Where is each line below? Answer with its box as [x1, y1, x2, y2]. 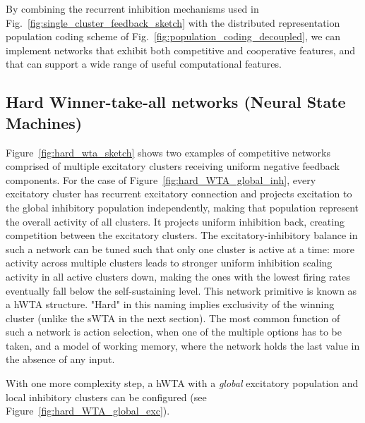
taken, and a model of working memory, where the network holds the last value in [6, 338, 360, 352]
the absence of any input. [6, 352, 115, 367]
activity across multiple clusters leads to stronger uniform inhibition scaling [6, 255, 333, 270]
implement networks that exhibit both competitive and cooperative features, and [6, 42, 355, 57]
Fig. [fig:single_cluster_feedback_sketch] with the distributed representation [6, 15, 340, 30]
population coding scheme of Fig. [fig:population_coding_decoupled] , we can [6, 29, 341, 44]
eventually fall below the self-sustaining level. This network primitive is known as [6, 283, 357, 298]
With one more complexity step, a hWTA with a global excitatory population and [6, 376, 359, 391]
